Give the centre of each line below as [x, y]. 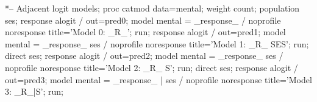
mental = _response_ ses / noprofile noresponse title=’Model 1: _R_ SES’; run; [157, 43]
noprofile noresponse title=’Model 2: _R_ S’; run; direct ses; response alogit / [151, 67]
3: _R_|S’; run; [34, 91]
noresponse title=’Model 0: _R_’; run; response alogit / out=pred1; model [145, 32]
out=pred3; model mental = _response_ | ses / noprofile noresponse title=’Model [158, 79]
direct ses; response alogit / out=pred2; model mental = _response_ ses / [144, 56]
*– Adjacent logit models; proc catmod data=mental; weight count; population [152, 8]
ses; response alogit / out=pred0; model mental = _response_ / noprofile [143, 20]
